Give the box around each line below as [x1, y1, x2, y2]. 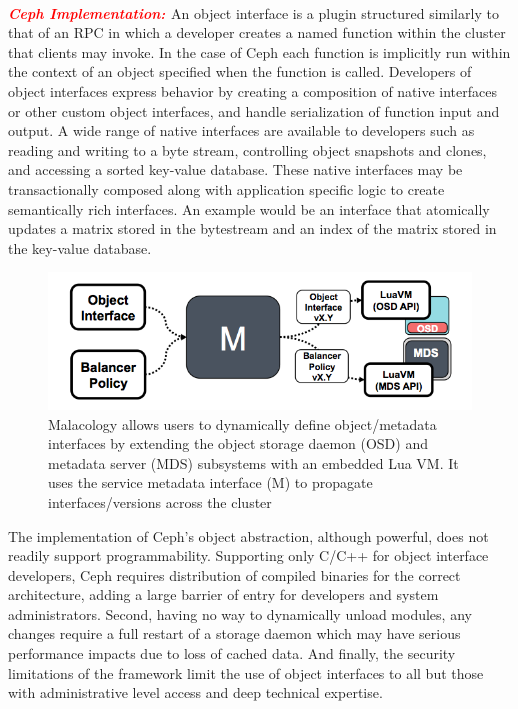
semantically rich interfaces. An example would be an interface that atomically [8, 198, 490, 219]
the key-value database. [8, 237, 152, 258]
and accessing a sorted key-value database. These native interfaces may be [8, 159, 463, 180]
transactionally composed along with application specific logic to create [8, 178, 445, 199]
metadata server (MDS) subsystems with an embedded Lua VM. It [48, 452, 459, 473]
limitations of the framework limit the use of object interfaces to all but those [8, 662, 484, 683]
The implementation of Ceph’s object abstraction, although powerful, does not [8, 525, 489, 546]
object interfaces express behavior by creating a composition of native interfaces [8, 80, 498, 101]
